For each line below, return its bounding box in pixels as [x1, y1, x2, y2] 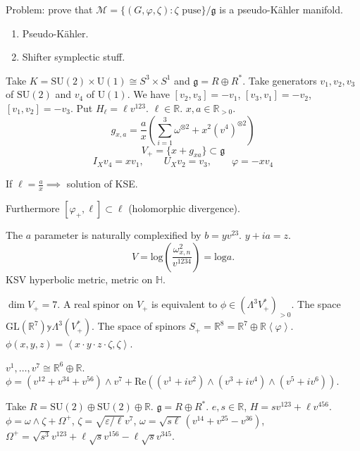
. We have [127, 87, 170, 101]
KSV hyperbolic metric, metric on [6, 271, 153, 286]
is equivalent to [151, 297, 218, 311]
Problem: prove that [6, 2, 93, 16]
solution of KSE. [66, 176, 138, 191]
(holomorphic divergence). [128, 201, 240, 216]
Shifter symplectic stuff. [22, 49, 125, 64]
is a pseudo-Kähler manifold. [219, 2, 343, 16]
